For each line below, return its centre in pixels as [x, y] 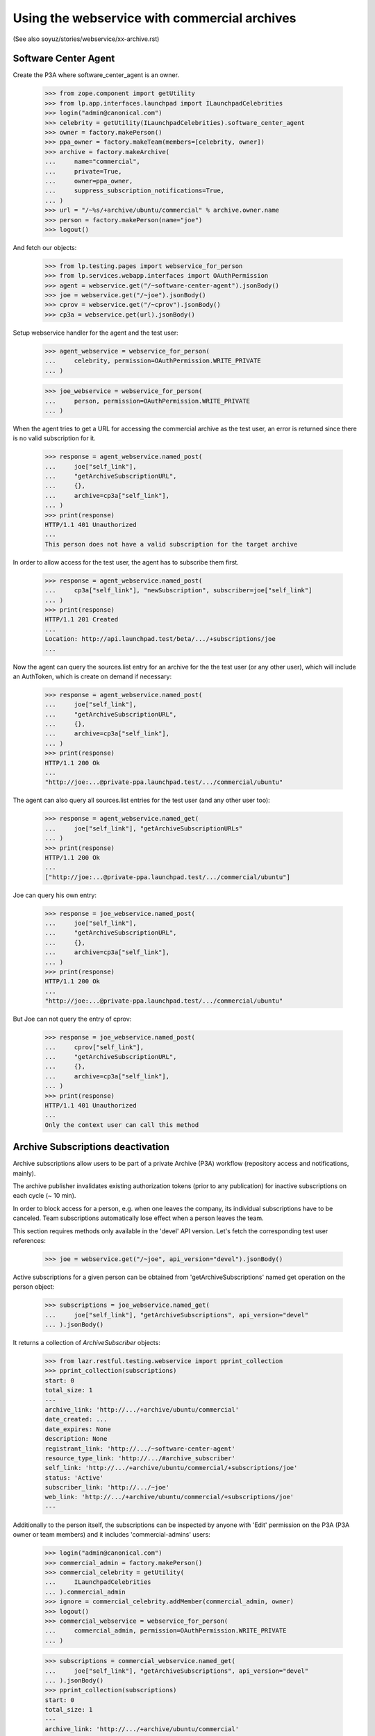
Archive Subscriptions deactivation [91, 1147]
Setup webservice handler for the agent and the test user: [95, 333]
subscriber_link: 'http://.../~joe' [107, 1487]
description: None [76, 1439]
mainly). [24, 1173]
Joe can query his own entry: [55, 895]
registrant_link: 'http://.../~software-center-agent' [140, 1449]
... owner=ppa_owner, [89, 181]
